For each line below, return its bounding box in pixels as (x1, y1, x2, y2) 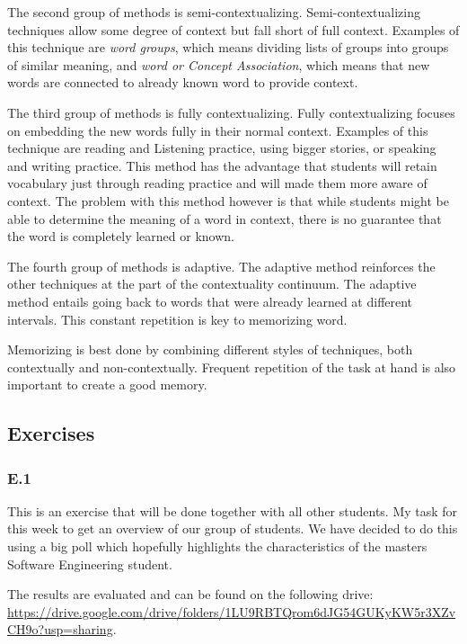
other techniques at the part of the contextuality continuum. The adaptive (7, 274, 417, 293)
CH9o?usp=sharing (7, 620, 113, 639)
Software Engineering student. (7, 554, 172, 573)
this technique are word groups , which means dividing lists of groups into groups (7, 38, 449, 57)
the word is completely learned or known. (7, 227, 234, 246)
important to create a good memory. (7, 375, 207, 394)
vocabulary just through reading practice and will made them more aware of (7, 174, 427, 192)
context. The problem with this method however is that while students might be (7, 191, 449, 210)
